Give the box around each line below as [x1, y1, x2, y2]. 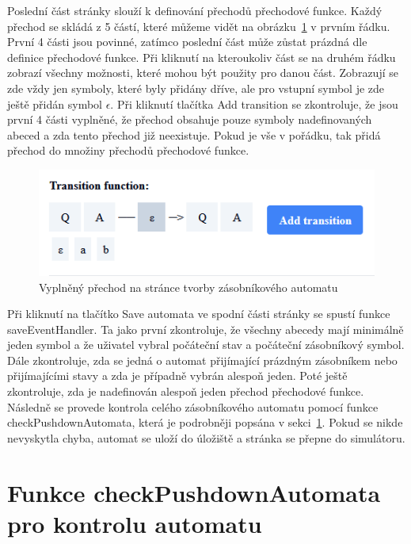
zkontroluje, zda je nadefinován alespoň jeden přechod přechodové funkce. [7, 383, 364, 400]
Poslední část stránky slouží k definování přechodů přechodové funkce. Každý [7, 2, 382, 18]
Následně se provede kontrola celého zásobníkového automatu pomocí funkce [7, 398, 379, 415]
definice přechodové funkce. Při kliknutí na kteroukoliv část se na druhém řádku [7, 48, 396, 65]
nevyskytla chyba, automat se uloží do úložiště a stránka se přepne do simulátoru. [7, 429, 405, 446]
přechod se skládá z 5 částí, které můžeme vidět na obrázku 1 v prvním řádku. [7, 17, 390, 34]
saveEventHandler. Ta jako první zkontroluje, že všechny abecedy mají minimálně [7, 320, 404, 337]
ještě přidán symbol [7, 95, 102, 112]
